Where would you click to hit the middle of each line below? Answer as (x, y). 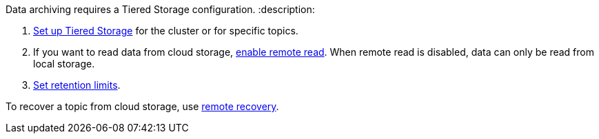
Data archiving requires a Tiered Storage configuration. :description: (160, 9)
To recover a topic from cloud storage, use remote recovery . (142, 106)
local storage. (64, 64)
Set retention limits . (77, 85)
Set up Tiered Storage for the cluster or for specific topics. (166, 31)
